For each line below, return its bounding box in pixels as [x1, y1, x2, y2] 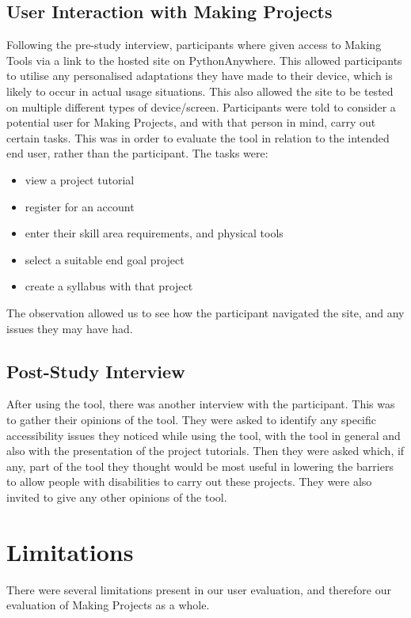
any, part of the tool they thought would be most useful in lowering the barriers [6, 457, 394, 474]
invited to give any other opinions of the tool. [6, 488, 227, 505]
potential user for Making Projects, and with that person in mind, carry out [6, 114, 376, 131]
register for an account [25, 198, 135, 214]
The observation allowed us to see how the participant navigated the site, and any [6, 304, 405, 320]
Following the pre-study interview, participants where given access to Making [6, 36, 382, 53]
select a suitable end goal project [25, 251, 185, 267]
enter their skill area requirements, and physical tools [25, 225, 284, 241]
